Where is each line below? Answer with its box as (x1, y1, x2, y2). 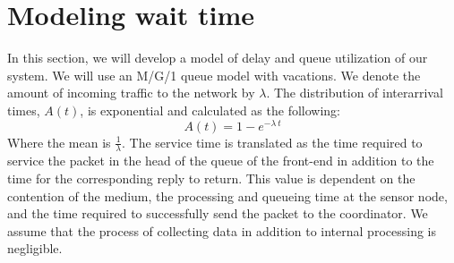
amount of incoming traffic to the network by (7, 83, 255, 102)
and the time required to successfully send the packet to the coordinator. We (7, 204, 428, 223)
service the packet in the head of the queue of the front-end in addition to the (7, 151, 434, 170)
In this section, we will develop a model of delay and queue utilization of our (7, 48, 428, 67)
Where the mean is (7, 132, 111, 151)
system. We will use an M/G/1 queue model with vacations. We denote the (7, 65, 421, 84)
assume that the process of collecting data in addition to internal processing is (7, 221, 436, 240)
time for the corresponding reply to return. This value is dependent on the (7, 169, 415, 187)
